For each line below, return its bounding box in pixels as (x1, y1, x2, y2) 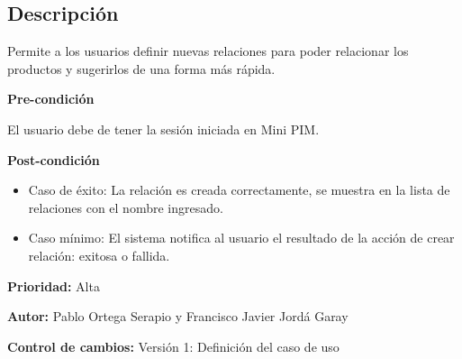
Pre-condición (7, 89, 95, 108)
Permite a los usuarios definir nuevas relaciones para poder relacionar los (7, 41, 409, 60)
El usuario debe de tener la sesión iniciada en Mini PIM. (7, 119, 320, 138)
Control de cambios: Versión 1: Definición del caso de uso (7, 336, 340, 355)
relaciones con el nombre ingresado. (28, 198, 223, 216)
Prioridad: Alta (7, 276, 100, 295)
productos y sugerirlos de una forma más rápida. (7, 59, 276, 78)
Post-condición (7, 150, 100, 169)
